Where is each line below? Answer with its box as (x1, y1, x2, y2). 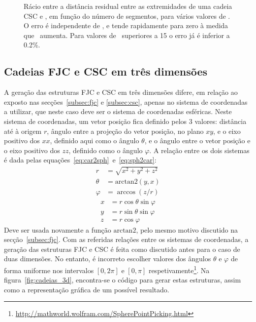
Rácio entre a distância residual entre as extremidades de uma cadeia (24, 1, 232, 11)
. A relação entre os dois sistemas (149, 145, 250, 155)
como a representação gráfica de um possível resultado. (4, 284, 169, 294)
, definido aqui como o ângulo (50, 135, 139, 146)
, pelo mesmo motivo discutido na (136, 224, 238, 235)
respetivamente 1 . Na (148, 264, 210, 275)
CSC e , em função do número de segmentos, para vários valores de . (24, 10, 230, 21)
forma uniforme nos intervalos (4, 265, 94, 275)
